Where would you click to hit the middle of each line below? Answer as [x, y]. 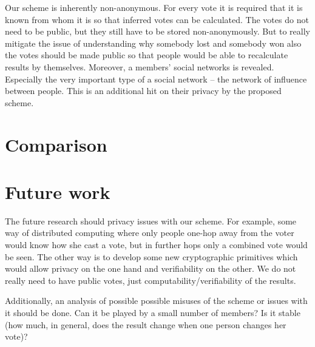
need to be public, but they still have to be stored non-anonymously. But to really [157, 31]
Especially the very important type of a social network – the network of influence [156, 79]
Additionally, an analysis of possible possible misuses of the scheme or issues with [156, 301]
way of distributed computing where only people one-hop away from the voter [150, 233]
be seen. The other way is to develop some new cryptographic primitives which [151, 256]
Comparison [56, 144]
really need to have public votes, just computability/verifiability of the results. [151, 280]
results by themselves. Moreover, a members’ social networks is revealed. [140, 66]
